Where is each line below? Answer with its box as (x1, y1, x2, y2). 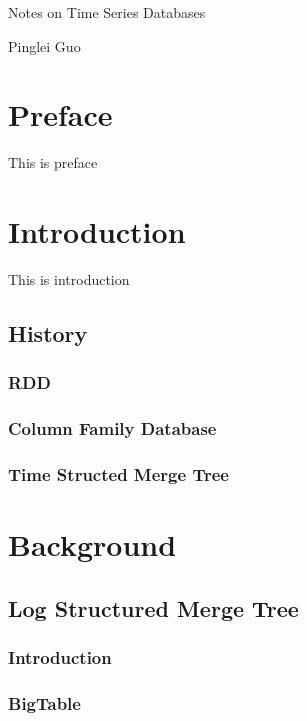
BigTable (8, 690, 81, 715)
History (8, 318, 88, 349)
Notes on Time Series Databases (8, 2, 206, 22)
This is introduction (8, 269, 130, 290)
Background (8, 524, 177, 565)
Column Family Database (8, 416, 217, 441)
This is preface (8, 152, 98, 173)
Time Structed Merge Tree (8, 462, 229, 487)
